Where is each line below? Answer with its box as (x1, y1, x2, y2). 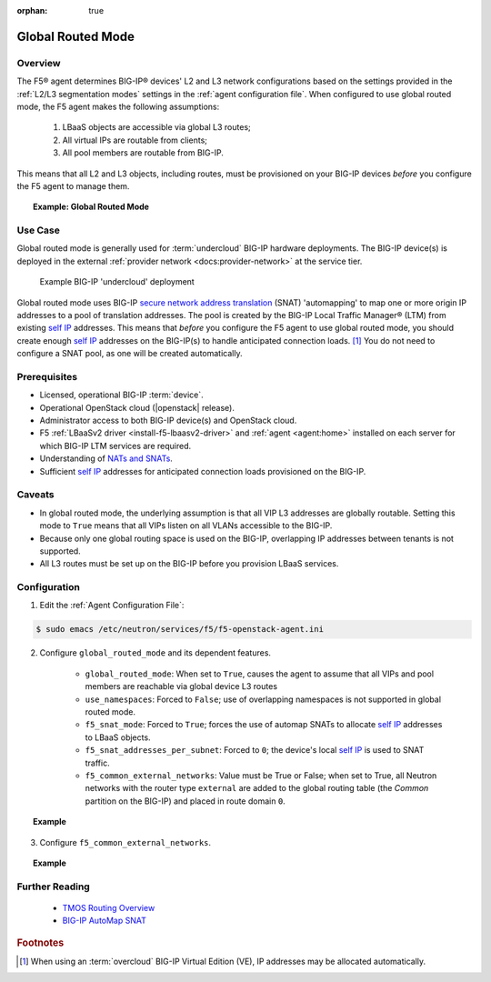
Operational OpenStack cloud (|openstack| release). (39, 402, 235, 413)
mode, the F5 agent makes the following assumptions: (16, 101, 220, 112)
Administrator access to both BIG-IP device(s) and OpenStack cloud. (39, 415, 297, 426)
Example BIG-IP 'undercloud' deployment (39, 276, 195, 287)
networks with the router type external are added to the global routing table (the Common (85, 783, 429, 794)
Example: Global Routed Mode (33, 201, 150, 213)
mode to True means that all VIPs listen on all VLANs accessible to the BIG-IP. (39, 520, 333, 531)
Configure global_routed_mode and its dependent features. (39, 647, 272, 658)
